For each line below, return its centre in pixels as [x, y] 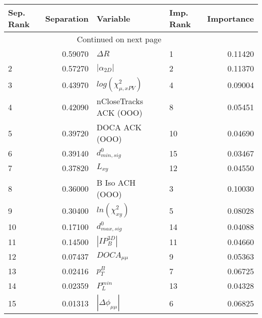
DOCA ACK [119, 127]
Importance [231, 18]
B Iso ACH [116, 182]
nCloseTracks [120, 101]
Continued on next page [119, 39]
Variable [113, 18]
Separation [67, 18]
